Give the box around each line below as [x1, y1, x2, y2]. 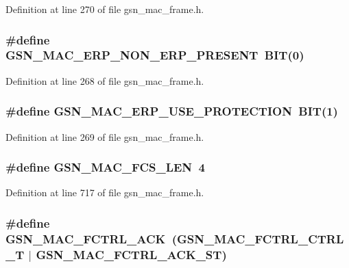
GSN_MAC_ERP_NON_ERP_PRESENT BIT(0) [5, 46, 304, 64]
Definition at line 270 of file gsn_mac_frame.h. [5, 2, 204, 16]
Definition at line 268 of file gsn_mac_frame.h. [5, 73, 204, 88]
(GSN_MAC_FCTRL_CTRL [171, 230, 344, 247]
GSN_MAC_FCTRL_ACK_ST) [36, 245, 227, 263]
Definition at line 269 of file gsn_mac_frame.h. [5, 129, 204, 144]
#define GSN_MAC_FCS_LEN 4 [5, 159, 205, 176]
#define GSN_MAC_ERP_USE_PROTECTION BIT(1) [5, 103, 338, 120]
